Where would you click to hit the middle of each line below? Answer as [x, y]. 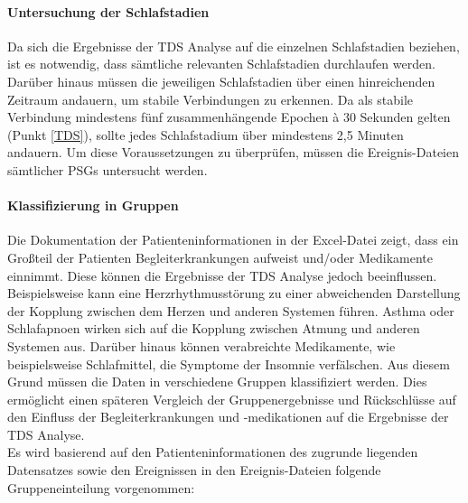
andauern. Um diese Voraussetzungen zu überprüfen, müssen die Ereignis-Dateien [234, 152]
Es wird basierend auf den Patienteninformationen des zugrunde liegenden [213, 452]
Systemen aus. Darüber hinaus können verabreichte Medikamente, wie [201, 345]
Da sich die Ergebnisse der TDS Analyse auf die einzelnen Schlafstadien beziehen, [234, 46]
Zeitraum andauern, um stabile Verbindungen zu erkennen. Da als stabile [211, 99]
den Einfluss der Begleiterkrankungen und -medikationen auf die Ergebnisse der [228, 417]
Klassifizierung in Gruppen [93, 205]
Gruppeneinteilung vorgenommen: [101, 487]
